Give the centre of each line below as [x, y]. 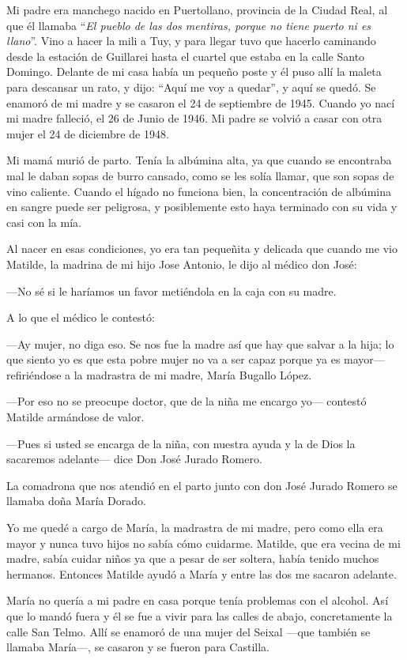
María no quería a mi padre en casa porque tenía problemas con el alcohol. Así [198, 600]
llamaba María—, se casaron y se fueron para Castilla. [138, 647]
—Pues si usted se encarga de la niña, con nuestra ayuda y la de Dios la [181, 443]
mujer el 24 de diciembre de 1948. [88, 133]
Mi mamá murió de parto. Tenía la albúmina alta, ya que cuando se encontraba [199, 160]
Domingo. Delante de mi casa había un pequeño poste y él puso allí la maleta [194, 72]
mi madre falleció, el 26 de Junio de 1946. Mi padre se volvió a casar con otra [194, 118]
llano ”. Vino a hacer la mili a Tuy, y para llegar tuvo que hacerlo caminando [191, 41]
